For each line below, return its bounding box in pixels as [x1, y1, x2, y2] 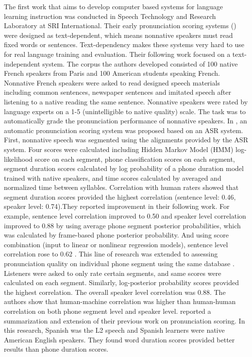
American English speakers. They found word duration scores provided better [4, 334, 235, 344]
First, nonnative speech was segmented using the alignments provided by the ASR [4, 135, 248, 145]
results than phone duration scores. [4, 344, 109, 354]
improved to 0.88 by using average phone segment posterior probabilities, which [4, 220, 241, 230]
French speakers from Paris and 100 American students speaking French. [4, 68, 220, 78]
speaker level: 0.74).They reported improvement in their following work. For [4, 201, 230, 211]
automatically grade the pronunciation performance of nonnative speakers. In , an [4, 116, 247, 126]
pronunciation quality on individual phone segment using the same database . [4, 258, 235, 269]
